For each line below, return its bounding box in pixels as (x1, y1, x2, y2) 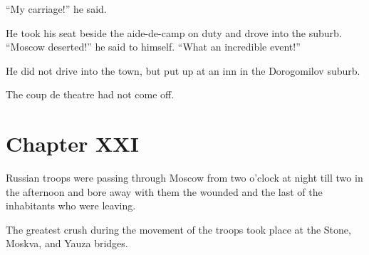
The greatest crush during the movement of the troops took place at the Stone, (6, 222, 351, 236)
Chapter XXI (6, 129, 139, 158)
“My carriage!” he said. (6, 1, 107, 16)
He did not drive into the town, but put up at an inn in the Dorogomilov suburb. (6, 63, 360, 78)
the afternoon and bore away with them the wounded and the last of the (6, 184, 323, 199)
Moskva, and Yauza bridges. (6, 236, 128, 251)
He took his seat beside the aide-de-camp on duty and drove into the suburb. (6, 25, 342, 40)
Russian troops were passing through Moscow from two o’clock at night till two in (6, 170, 363, 185)
